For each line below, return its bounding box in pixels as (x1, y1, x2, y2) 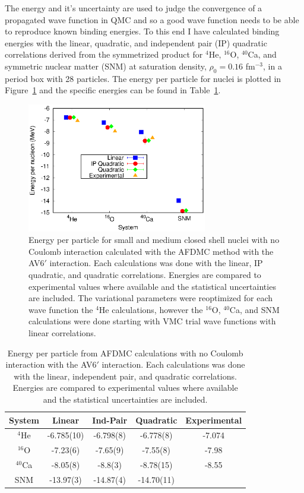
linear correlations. (28, 327, 96, 339)
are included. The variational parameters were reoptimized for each (28, 292, 273, 304)
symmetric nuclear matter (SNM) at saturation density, (5, 59, 207, 72)
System (9, 413, 39, 426)
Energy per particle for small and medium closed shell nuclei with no (28, 233, 280, 246)
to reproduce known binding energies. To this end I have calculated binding (5, 25, 280, 37)
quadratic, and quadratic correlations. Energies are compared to (28, 268, 261, 281)
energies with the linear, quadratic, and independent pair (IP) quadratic (5, 36, 267, 49)
